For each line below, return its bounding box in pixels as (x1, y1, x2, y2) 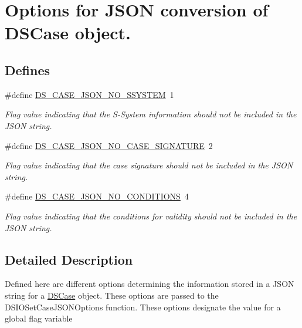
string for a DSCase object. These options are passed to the (5, 289, 219, 301)
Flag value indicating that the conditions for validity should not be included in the (5, 209, 297, 222)
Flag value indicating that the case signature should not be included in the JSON (5, 159, 293, 171)
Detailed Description (5, 250, 133, 268)
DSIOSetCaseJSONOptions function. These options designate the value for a (5, 300, 281, 313)
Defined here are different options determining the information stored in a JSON (5, 278, 294, 290)
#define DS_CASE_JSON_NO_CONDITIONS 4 (5, 190, 189, 202)
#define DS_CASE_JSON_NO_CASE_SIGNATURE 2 (5, 139, 213, 151)
